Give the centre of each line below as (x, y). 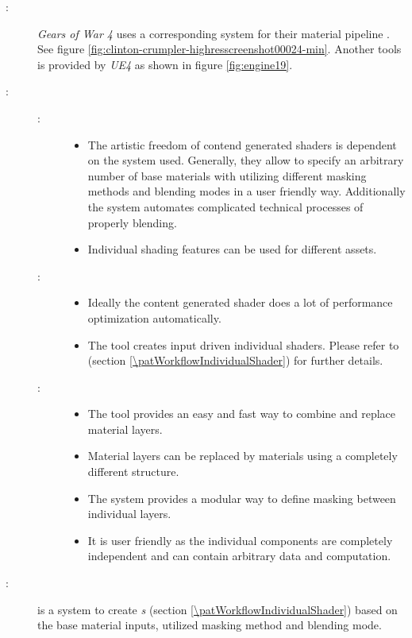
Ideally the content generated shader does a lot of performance (240, 302)
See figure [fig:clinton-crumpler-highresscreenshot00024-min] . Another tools (219, 49)
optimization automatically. (154, 317)
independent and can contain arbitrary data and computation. (239, 556)
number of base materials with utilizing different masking (227, 175)
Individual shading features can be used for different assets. (232, 249)
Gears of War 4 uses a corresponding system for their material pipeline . (214, 33)
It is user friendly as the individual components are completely (240, 540)
